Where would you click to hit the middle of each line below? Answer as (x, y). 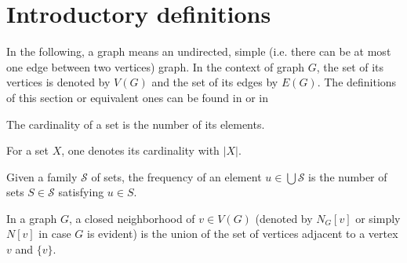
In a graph (32, 218)
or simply (378, 218)
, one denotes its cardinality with (140, 150)
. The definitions (357, 82)
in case (55, 234)
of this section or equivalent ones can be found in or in (137, 97)
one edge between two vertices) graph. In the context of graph (156, 66)
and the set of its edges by (215, 82)
